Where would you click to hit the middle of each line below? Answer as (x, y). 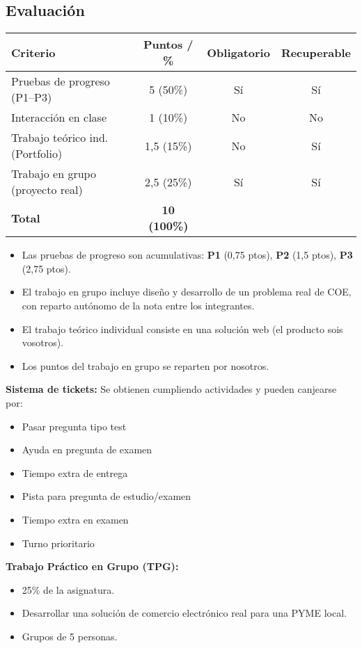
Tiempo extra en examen (75, 519)
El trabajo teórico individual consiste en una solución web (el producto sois (182, 329)
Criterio (33, 52)
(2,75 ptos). (46, 268)
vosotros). (43, 342)
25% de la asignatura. (68, 589)
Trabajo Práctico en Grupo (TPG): (92, 566)
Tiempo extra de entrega (75, 472)
